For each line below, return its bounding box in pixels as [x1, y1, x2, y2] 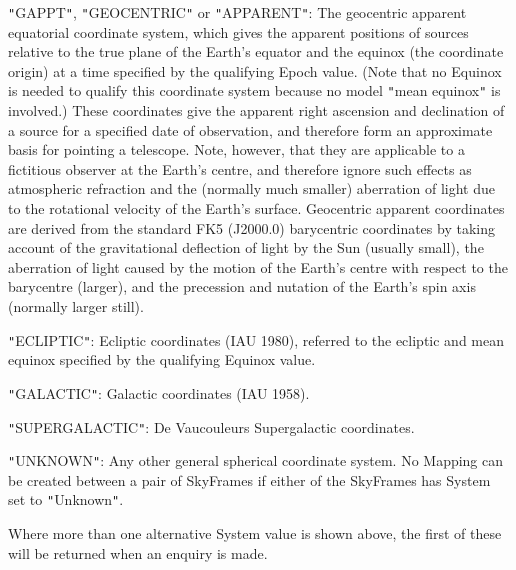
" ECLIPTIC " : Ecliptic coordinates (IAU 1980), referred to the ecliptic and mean [8, 329, 505, 350]
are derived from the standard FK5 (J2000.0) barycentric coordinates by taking [8, 217, 495, 238]
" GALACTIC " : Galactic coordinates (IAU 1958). [8, 382, 310, 403]
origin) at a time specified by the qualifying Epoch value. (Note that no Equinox [8, 60, 502, 81]
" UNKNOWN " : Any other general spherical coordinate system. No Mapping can [8, 450, 504, 471]
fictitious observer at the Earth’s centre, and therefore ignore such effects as [8, 158, 472, 179]
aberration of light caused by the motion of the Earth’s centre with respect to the [8, 256, 508, 277]
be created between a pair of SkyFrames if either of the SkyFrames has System [8, 469, 491, 490]
